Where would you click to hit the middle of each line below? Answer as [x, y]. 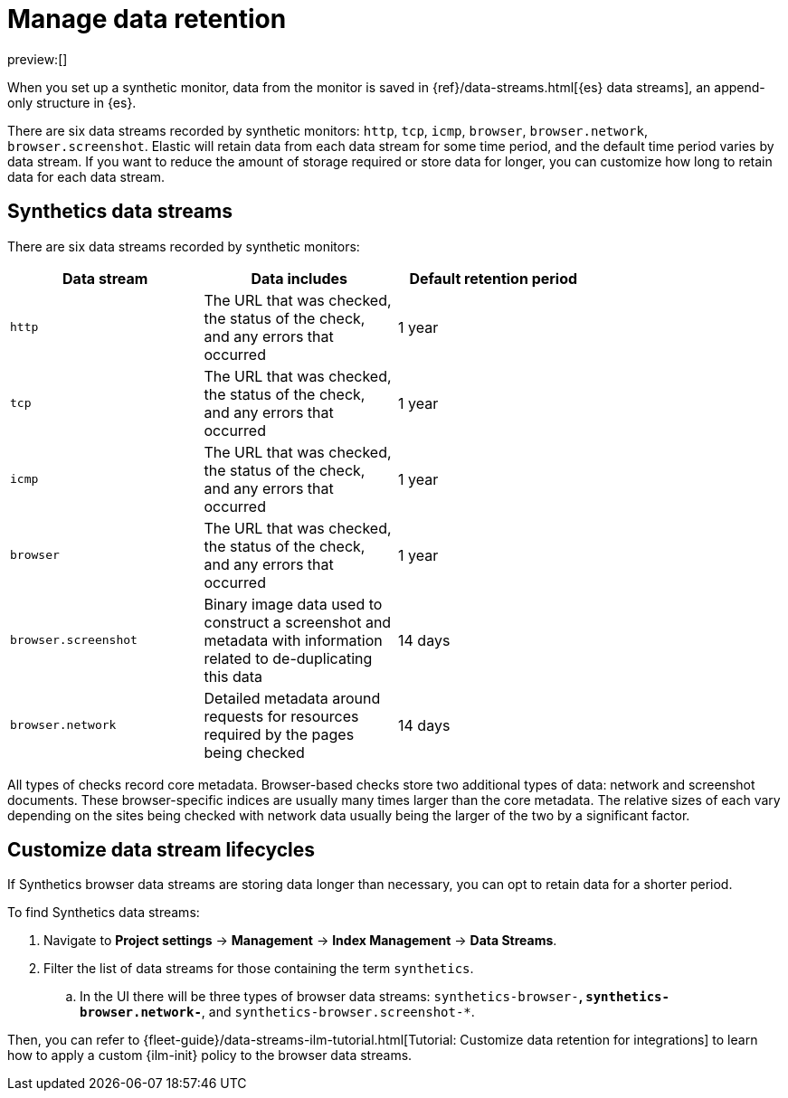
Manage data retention [147, 19]
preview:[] [38, 59]
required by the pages [279, 734]
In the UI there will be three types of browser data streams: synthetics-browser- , [331, 997]
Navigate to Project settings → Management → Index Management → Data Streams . [300, 941]
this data [233, 676]
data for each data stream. [86, 176]
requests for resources [281, 716]
